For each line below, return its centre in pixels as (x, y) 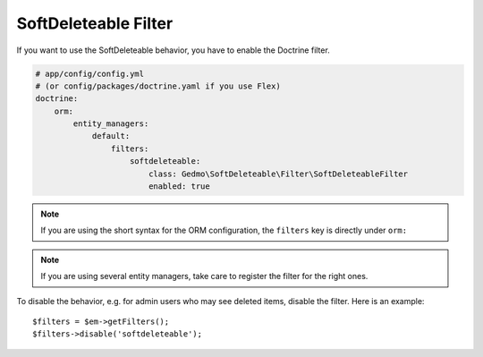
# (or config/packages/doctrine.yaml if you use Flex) (158, 86)
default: (111, 136)
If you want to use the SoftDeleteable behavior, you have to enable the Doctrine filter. (173, 50)
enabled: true (179, 187)
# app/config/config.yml (90, 73)
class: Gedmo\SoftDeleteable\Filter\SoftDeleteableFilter (278, 174)
